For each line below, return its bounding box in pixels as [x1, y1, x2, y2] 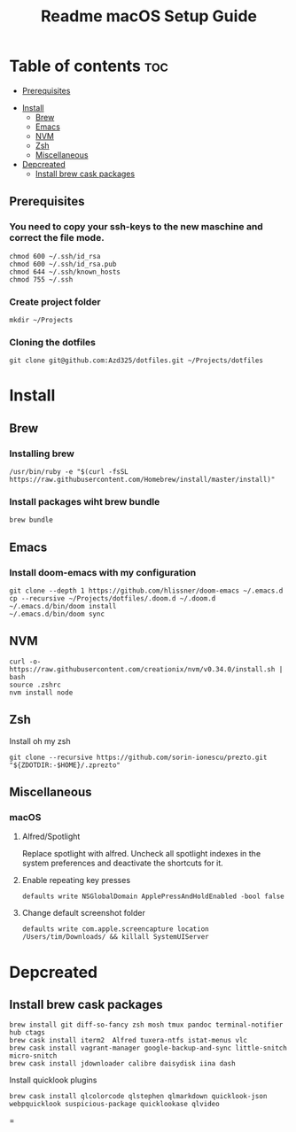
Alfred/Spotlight [21, 831, 81, 842]
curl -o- [9, 657, 42, 666]
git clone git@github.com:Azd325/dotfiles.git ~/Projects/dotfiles [9, 356, 264, 365]
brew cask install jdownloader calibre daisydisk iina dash [9, 1059, 237, 1068]
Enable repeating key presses [21, 875, 131, 886]
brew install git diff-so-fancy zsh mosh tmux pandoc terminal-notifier [9, 1020, 284, 1029]
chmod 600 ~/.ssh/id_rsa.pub [9, 260, 117, 268]
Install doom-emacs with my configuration [9, 566, 197, 578]
